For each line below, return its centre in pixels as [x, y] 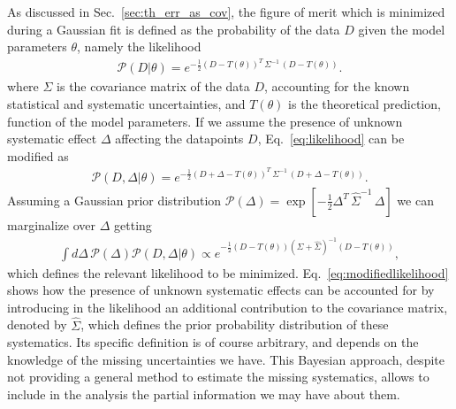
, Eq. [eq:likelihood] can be [331, 139]
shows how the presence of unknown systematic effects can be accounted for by [221, 290]
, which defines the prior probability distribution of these [235, 324]
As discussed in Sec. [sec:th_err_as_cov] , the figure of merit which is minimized [226, 12]
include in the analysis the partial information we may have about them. [204, 394]
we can [415, 200]
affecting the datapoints [179, 139]
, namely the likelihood [139, 46]
